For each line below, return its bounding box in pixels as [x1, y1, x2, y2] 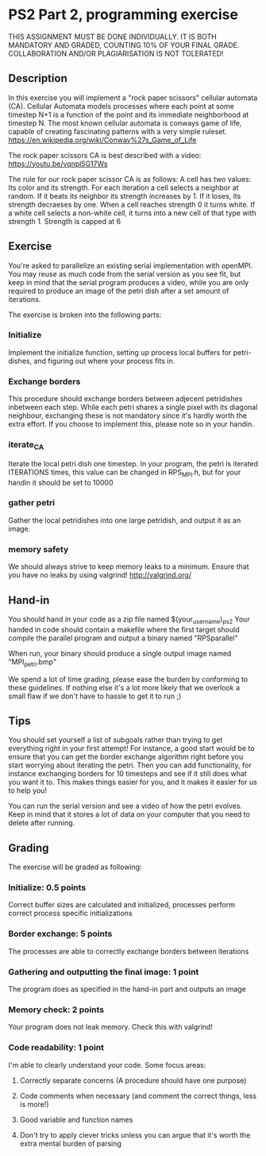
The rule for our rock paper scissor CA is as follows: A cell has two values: [8, 174, 252, 184]
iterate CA [8, 439, 44, 452]
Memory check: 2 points [8, 1003, 105, 1015]
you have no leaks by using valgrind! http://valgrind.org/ [8, 570, 192, 580]
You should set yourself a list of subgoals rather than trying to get [8, 735, 223, 744]
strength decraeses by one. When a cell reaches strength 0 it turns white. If [8, 199, 256, 209]
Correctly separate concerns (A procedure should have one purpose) [19, 1075, 247, 1085]
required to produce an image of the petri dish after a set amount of [8, 286, 229, 296]
